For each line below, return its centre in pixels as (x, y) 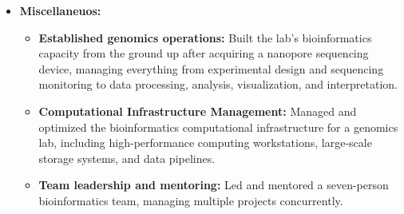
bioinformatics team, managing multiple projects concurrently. (191, 200)
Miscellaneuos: (60, 10)
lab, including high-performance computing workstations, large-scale (205, 143)
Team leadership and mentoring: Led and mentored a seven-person (214, 185)
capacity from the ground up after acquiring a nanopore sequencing (204, 53)
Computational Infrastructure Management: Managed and (198, 111)
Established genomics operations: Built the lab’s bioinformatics (205, 37)
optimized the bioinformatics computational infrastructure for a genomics (218, 127)
